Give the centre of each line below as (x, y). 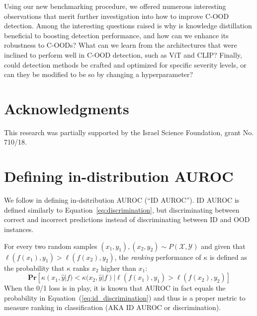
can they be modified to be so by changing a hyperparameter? (99, 74)
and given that (223, 246)
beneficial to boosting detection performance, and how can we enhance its (116, 35)
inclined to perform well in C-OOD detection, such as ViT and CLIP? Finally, (123, 54)
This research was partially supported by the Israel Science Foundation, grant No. (129, 132)
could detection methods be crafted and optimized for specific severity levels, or (125, 64)
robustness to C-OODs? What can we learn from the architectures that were (121, 45)
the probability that (34, 268)
